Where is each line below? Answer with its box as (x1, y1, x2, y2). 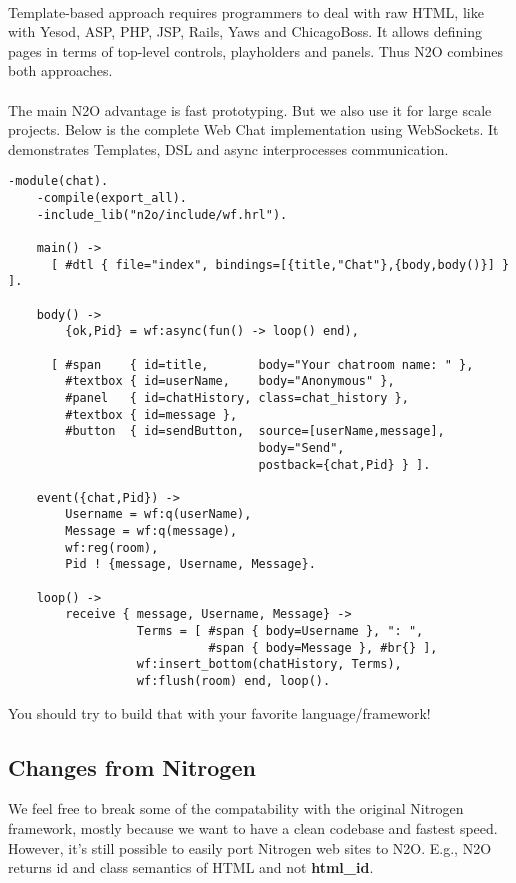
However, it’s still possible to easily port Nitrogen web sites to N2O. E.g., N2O (8, 837, 492, 858)
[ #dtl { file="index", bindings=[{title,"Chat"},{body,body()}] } (50, 257, 510, 272)
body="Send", (258, 440, 345, 455)
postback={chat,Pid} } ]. (258, 457, 431, 472)
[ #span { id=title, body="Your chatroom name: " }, (50, 357, 474, 372)
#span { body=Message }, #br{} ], (208, 640, 438, 655)
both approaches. (8, 60, 113, 81)
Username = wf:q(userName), (65, 507, 252, 522)
